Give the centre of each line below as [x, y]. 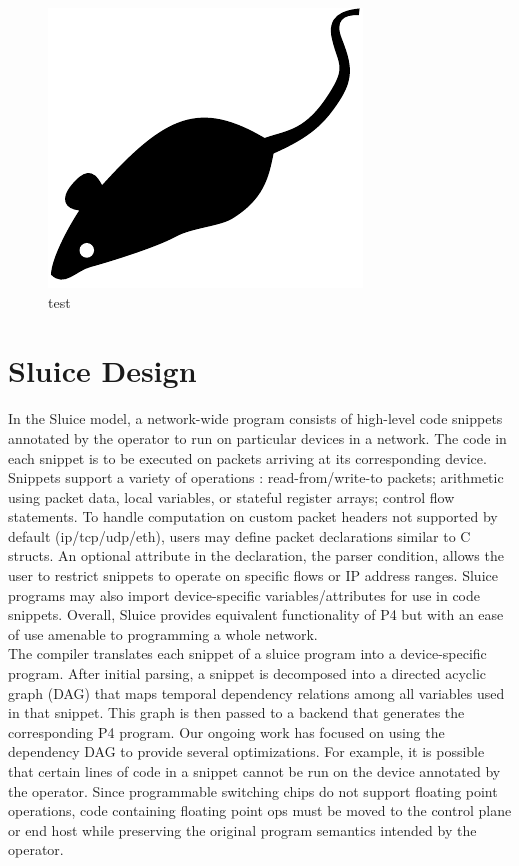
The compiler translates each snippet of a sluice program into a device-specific [247, 653]
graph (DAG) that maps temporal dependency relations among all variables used [256, 692]
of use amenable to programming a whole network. [163, 633]
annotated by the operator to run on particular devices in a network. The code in [257, 437]
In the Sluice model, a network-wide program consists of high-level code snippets [255, 418]
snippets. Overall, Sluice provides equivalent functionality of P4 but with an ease [256, 614]
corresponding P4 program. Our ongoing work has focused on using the [226, 731]
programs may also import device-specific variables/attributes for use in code [244, 594]
